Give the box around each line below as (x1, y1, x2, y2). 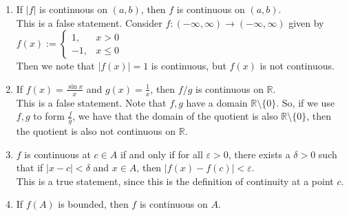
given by (288, 15, 324, 30)
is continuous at (24, 147, 91, 161)
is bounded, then (58, 197, 129, 211)
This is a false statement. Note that (16, 95, 167, 109)
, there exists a (228, 147, 290, 161)
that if (16, 160, 43, 175)
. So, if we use (276, 95, 335, 109)
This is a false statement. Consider (16, 15, 162, 30)
